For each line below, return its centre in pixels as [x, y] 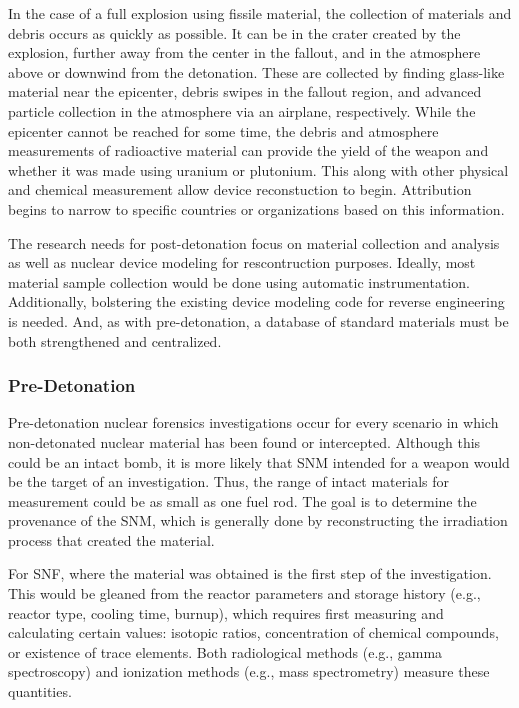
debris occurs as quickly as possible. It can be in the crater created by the [234, 32]
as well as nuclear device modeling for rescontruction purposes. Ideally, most [242, 262]
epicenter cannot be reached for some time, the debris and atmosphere [223, 130]
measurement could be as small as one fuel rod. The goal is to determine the [242, 500]
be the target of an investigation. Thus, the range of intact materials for [228, 481]
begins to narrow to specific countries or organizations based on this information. [256, 208]
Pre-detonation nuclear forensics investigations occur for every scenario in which [253, 422]
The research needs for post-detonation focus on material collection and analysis [254, 242]
